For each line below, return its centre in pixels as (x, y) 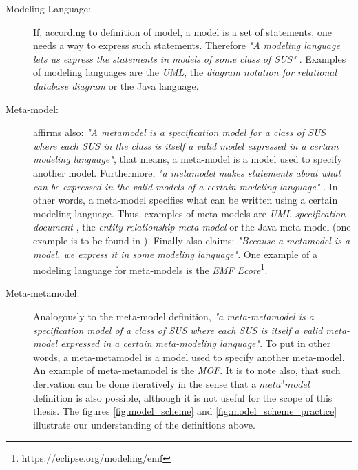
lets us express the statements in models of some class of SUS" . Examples (190, 58)
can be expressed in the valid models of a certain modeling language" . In (186, 186)
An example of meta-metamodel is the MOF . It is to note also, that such (187, 370)
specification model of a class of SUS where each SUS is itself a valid (178, 330)
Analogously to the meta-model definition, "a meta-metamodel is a (173, 316)
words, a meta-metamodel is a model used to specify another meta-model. (189, 356)
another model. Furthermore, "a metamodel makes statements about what (187, 172)
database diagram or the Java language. (116, 85)
